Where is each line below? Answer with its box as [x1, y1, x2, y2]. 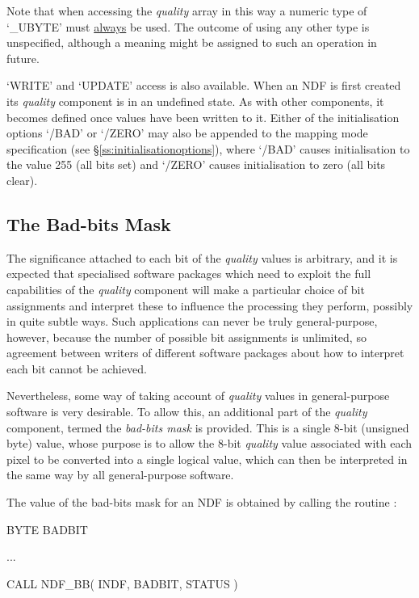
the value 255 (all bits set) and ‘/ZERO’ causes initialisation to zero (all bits [6, 156, 386, 173]
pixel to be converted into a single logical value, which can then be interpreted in [6, 450, 408, 467]
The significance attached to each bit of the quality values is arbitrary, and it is [6, 249, 398, 266]
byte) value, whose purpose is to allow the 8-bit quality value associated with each [6, 435, 413, 452]
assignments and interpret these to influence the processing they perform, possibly [6, 297, 413, 314]
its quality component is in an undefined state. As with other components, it [6, 92, 384, 109]
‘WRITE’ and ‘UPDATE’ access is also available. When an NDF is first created [6, 77, 401, 94]
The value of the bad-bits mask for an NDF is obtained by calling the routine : [6, 494, 397, 511]
